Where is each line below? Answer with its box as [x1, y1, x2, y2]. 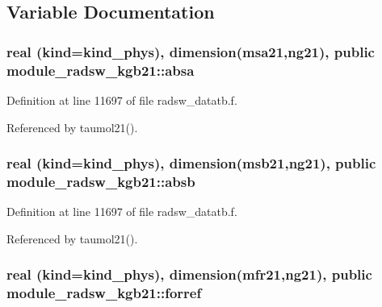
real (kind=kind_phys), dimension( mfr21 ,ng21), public [6, 264, 372, 284]
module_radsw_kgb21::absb [6, 171, 195, 191]
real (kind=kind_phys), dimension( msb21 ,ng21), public [6, 153, 376, 173]
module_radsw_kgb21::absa [6, 60, 195, 80]
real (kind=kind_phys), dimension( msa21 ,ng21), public [6, 41, 375, 61]
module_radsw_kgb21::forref [6, 283, 202, 303]
